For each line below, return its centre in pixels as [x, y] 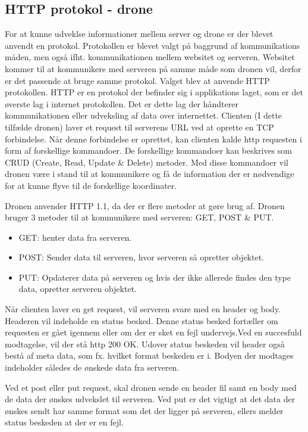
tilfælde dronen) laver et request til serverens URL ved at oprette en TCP [139, 127]
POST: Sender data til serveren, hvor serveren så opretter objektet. [141, 257]
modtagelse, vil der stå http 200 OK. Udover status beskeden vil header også [145, 344]
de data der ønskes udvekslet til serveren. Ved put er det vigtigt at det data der [150, 399]
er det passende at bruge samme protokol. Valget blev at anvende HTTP [137, 80]
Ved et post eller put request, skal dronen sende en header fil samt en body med [151, 387]
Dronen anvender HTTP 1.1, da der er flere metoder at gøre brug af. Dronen [145, 205]
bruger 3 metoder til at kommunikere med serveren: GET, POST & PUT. [139, 217]
